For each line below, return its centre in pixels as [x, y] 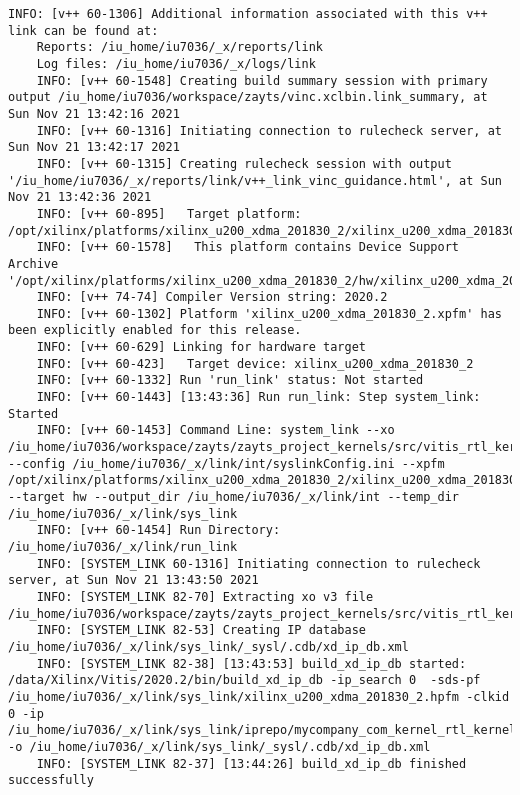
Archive [33, 263]
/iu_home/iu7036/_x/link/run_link [123, 547]
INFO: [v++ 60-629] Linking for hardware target [201, 347]
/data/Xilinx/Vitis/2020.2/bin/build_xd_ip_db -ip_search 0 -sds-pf [244, 680]
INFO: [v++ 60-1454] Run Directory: [158, 530]
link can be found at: [83, 30]
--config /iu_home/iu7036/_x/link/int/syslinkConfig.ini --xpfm [226, 463]
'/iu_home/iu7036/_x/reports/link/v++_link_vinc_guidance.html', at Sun [255, 180]
